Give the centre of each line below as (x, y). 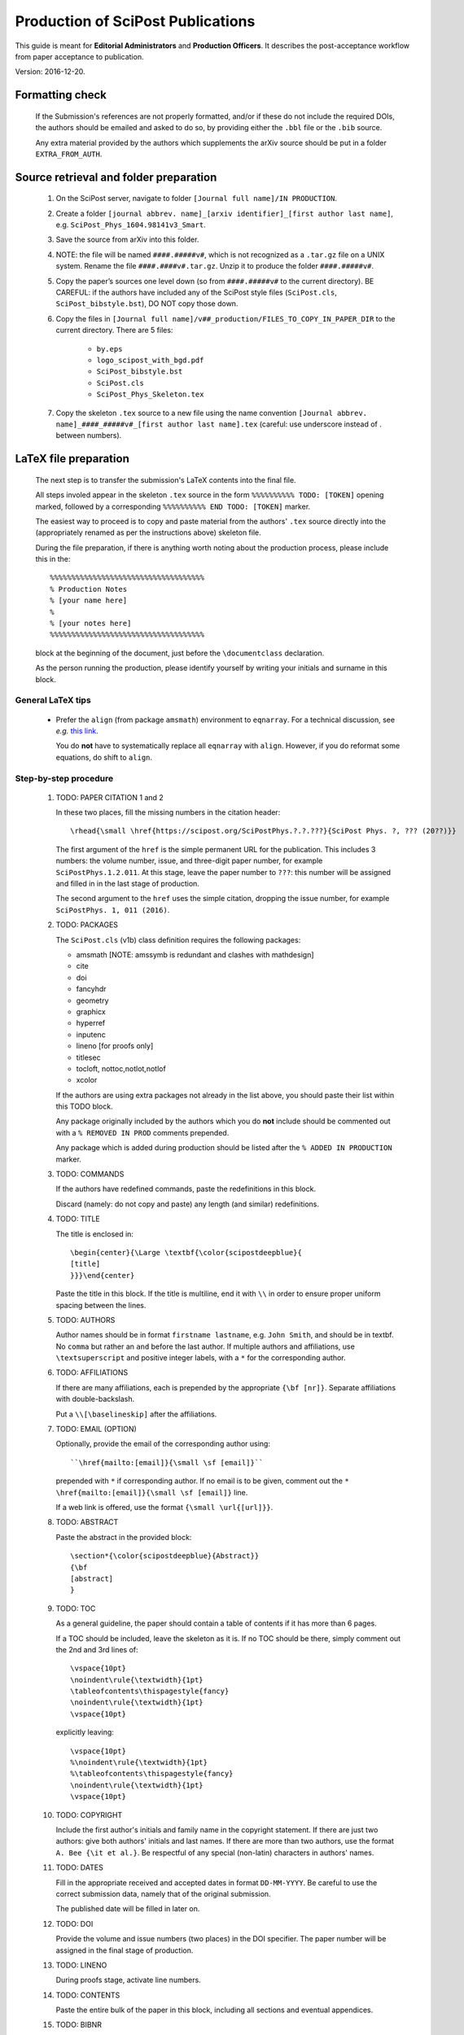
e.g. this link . (77, 731)
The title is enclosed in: (95, 1234)
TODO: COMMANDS (90, 1174)
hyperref (91, 1023)
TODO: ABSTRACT (87, 1522)
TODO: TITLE (78, 1219)
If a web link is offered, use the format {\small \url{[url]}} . (164, 1507)
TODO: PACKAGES (87, 925)
